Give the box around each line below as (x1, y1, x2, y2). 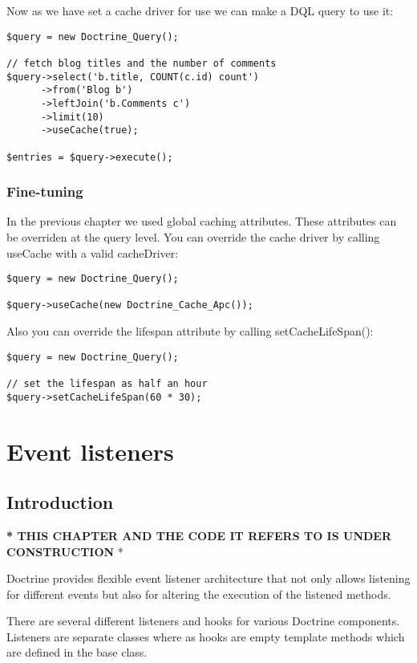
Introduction (6, 490, 114, 515)
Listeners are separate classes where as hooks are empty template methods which (6, 628, 405, 645)
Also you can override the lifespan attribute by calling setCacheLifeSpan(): (6, 323, 374, 340)
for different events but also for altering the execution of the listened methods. (6, 585, 391, 602)
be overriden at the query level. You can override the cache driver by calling (6, 228, 380, 245)
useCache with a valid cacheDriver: (6, 244, 179, 261)
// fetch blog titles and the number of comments (6, 57, 277, 69)
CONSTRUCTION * (6, 543, 123, 559)
